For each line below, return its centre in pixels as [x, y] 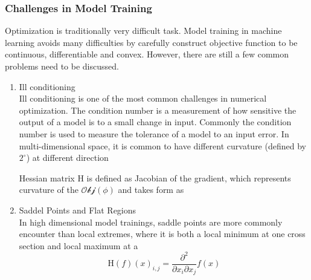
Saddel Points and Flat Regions [78, 210]
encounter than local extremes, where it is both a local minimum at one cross [162, 234]
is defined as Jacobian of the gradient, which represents [189, 177]
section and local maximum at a [79, 245]
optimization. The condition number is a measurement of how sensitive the [158, 110]
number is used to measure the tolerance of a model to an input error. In [154, 133]
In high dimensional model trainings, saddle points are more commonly [151, 222]
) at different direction [67, 158]
